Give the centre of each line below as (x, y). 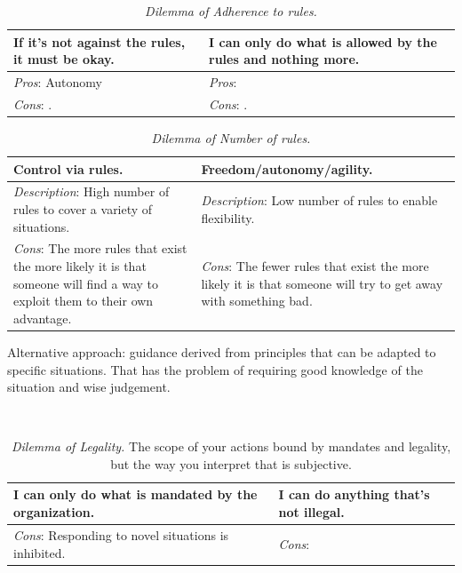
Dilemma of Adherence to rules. (231, 11)
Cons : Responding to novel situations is (121, 534)
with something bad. (257, 301)
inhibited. (40, 552)
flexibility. (228, 217)
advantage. (43, 318)
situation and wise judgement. (89, 387)
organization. (54, 512)
